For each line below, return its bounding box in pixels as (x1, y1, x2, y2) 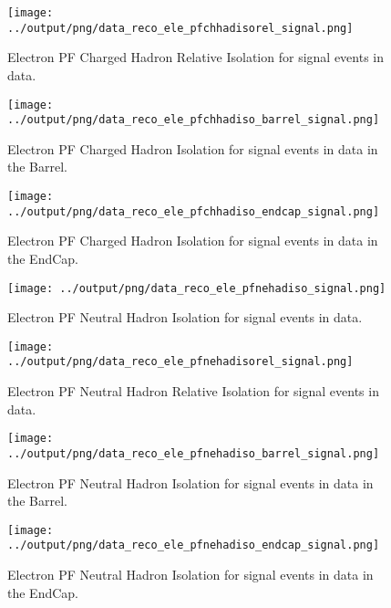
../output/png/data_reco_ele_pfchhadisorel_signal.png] (7, 21, 354, 35)
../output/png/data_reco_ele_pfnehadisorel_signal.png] (7, 355, 354, 369)
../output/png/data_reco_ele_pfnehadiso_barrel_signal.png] (7, 446, 380, 460)
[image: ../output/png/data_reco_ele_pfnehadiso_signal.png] (7, 281, 386, 295)
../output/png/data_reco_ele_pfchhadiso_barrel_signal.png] (7, 113, 380, 127)
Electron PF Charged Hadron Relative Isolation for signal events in (7, 47, 385, 67)
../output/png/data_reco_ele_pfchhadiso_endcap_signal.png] (7, 204, 380, 218)
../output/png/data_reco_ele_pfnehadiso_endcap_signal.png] (7, 539, 380, 552)
